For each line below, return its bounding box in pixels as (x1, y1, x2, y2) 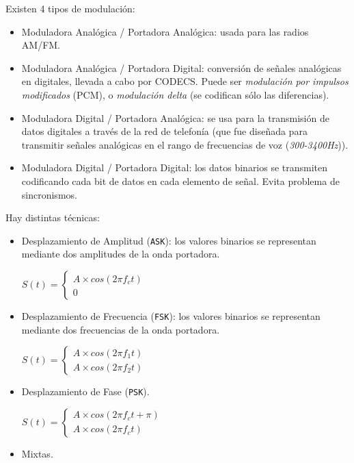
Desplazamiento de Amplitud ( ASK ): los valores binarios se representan (21, 233, 316, 247)
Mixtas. (21, 446, 53, 460)
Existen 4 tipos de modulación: (5, 1, 135, 15)
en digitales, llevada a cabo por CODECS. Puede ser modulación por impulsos (21, 74, 349, 88)
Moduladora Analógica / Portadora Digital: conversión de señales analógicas (21, 60, 342, 75)
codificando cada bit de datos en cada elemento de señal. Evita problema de (21, 173, 340, 188)
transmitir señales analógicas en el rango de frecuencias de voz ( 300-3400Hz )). (21, 137, 349, 151)
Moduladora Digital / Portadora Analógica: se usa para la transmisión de (21, 110, 329, 125)
